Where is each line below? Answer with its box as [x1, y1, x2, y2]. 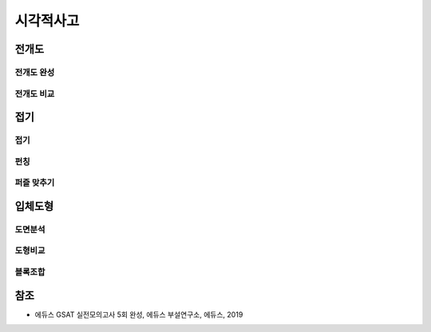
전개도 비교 [14, 88, 55, 99]
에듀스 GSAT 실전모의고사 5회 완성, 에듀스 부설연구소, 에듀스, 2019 [34, 310, 243, 319]
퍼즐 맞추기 [14, 177, 55, 188]
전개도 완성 [14, 66, 55, 77]
